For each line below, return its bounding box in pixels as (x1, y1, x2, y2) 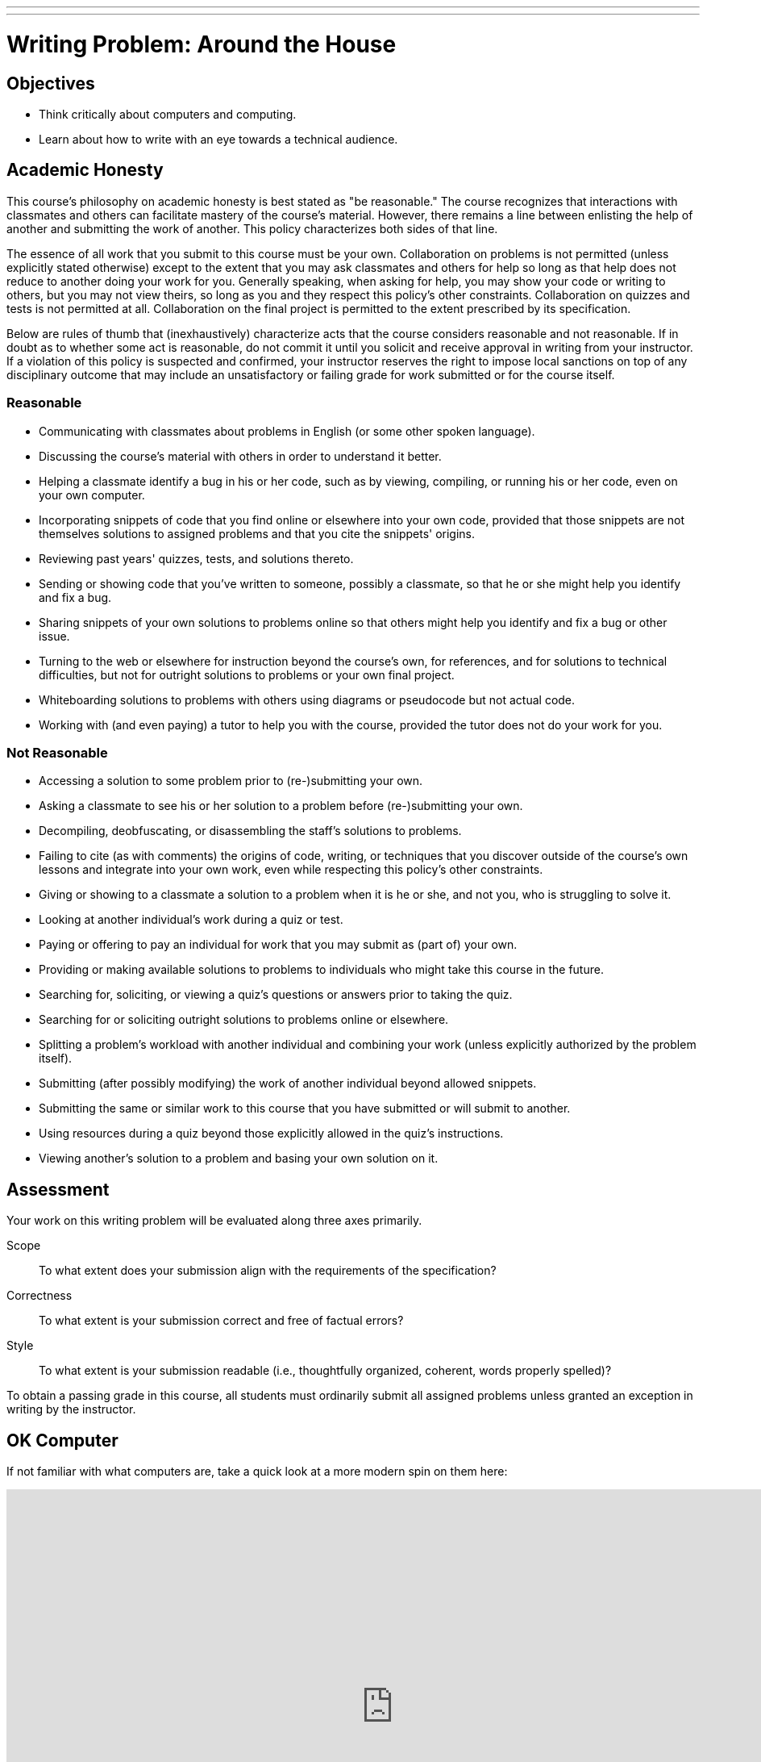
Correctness (6, 1288, 73, 1303)
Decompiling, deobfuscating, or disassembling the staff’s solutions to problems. (39, 824, 462, 838)
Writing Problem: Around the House (6, 30, 397, 58)
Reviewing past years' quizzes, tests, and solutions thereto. (39, 551, 354, 566)
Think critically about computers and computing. (39, 106, 297, 121)
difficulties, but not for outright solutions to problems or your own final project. (39, 667, 455, 682)
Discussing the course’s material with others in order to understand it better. (39, 449, 442, 463)
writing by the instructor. (6, 1402, 136, 1417)
